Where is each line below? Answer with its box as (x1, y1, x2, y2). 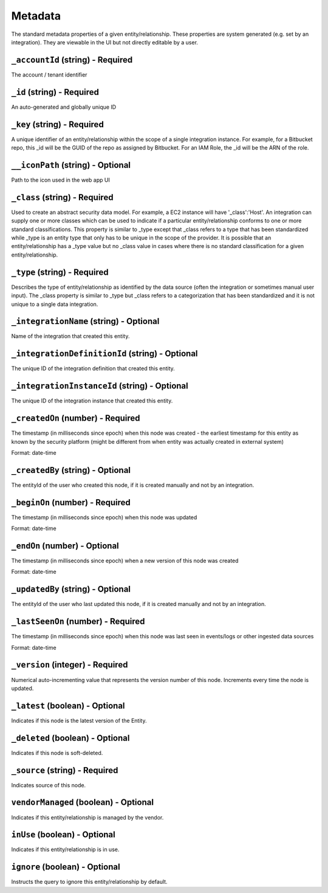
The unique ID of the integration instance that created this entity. (11, 397, 173, 404)
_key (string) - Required (11, 119, 104, 129)
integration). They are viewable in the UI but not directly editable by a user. (11, 38, 199, 46)
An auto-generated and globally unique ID (11, 103, 117, 111)
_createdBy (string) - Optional (11, 465, 131, 475)
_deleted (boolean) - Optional (11, 733, 130, 743)
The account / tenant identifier (11, 71, 87, 78)
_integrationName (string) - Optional (11, 316, 160, 326)
